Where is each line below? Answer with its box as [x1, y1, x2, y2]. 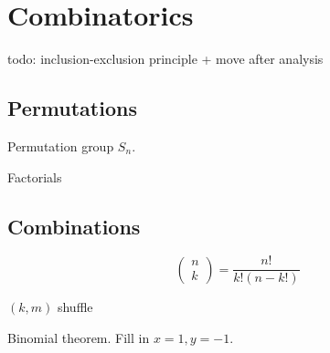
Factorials [7, 167, 62, 186]
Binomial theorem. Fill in [7, 327, 150, 347]
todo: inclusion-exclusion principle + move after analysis [7, 49, 324, 68]
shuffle [57, 297, 93, 317]
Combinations [7, 212, 141, 240]
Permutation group [7, 136, 114, 155]
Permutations [7, 94, 137, 122]
